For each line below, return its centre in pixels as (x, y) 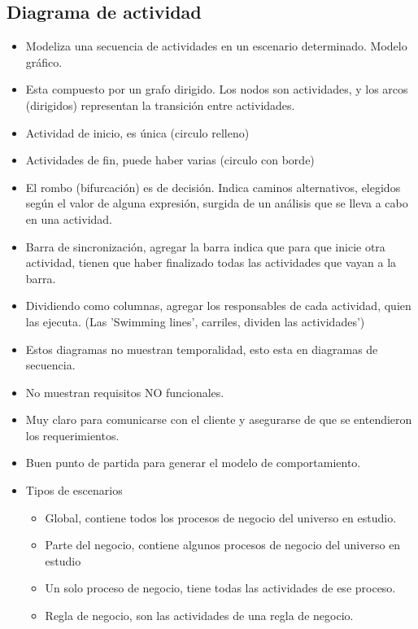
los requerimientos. (72, 435)
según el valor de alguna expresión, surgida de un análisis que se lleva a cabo (217, 203)
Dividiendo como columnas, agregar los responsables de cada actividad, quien (218, 306)
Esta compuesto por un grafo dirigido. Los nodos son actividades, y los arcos (217, 89)
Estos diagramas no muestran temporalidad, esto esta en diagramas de (202, 349)
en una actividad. (69, 218)
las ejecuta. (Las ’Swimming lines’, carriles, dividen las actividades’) (195, 321)
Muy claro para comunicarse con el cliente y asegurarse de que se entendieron (219, 419)
